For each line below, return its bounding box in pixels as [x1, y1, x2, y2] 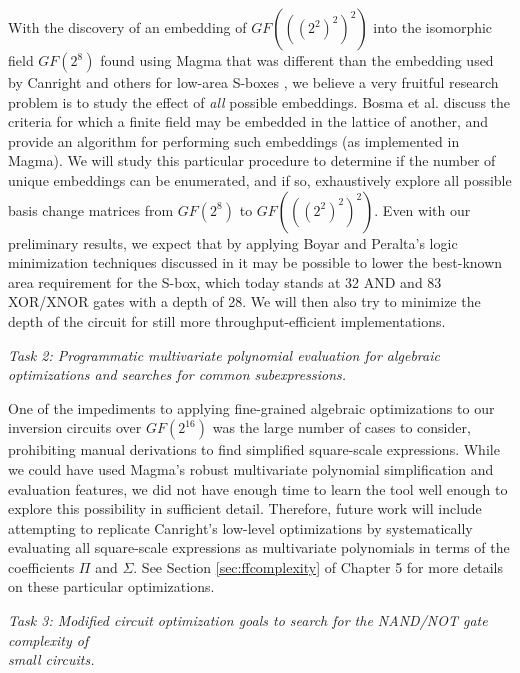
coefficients [8, 556, 75, 577]
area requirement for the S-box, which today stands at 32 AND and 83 [8, 271, 442, 292]
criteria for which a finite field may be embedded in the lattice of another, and [8, 111, 489, 132]
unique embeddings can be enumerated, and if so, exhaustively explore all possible [8, 169, 512, 190]
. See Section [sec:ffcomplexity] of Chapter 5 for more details [133, 556, 503, 577]
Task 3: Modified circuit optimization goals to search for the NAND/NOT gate [8, 610, 488, 631]
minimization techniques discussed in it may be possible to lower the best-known [8, 252, 503, 273]
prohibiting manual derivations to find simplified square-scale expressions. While [8, 439, 500, 460]
